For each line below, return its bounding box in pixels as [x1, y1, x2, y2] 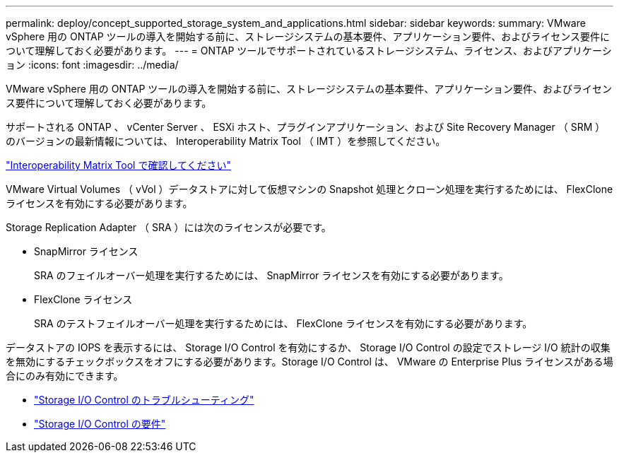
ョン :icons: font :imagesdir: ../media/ [6, 59, 179, 71]
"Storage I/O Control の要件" [34, 418, 166, 430]
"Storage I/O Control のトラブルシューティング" [34, 394, 254, 406]
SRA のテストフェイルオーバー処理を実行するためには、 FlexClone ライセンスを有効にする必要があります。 [34, 317, 533, 329]
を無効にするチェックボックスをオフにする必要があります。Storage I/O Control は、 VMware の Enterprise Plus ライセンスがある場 [6, 356, 613, 368]
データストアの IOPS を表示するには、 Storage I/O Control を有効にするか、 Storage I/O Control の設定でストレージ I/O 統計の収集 [6, 341, 611, 353]
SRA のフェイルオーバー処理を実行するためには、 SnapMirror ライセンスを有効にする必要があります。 [34, 269, 509, 281]
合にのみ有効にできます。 [6, 370, 124, 382]
